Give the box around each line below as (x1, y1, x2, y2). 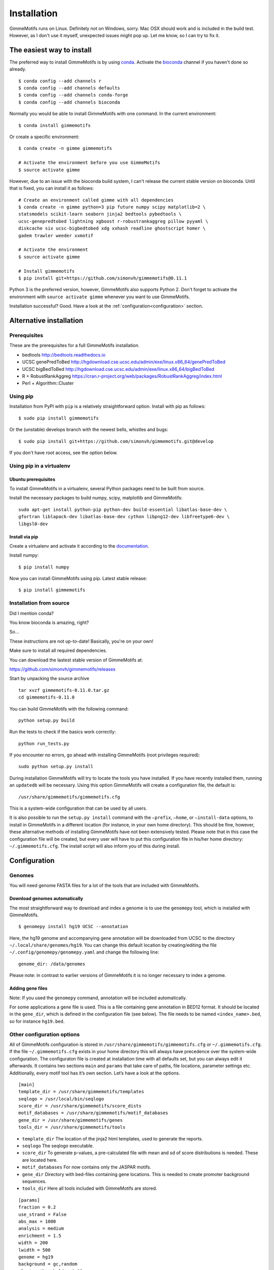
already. (9, 66, 26, 72)
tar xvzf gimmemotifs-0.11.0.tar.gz (18, 687, 110, 693)
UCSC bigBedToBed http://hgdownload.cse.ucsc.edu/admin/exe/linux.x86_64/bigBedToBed (22, 366, 215, 372)
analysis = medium (18, 1226, 64, 1231)
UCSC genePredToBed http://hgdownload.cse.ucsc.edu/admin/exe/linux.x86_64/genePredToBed (22, 359, 226, 365)
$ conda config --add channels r (18, 78, 101, 84)
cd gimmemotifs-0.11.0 (18, 694, 75, 701)
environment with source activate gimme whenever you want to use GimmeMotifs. (9, 294, 190, 300)
